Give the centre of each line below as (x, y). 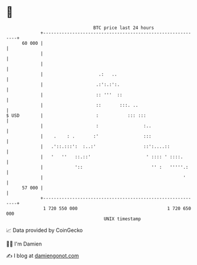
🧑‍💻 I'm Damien (24, 244)
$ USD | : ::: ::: (76, 115)
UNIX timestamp (122, 219)
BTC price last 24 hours (124, 28)
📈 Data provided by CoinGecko (45, 230)
